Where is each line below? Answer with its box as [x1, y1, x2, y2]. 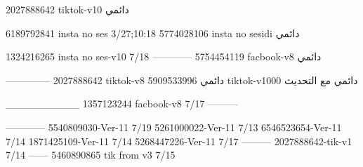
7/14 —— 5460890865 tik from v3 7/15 [6, 147, 176, 162]
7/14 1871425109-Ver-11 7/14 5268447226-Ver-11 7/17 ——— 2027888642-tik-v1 [6, 133, 352, 148]
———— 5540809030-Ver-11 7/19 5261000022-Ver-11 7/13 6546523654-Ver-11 [6, 119, 342, 134]
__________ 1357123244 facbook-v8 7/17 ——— [6, 96, 238, 111]
